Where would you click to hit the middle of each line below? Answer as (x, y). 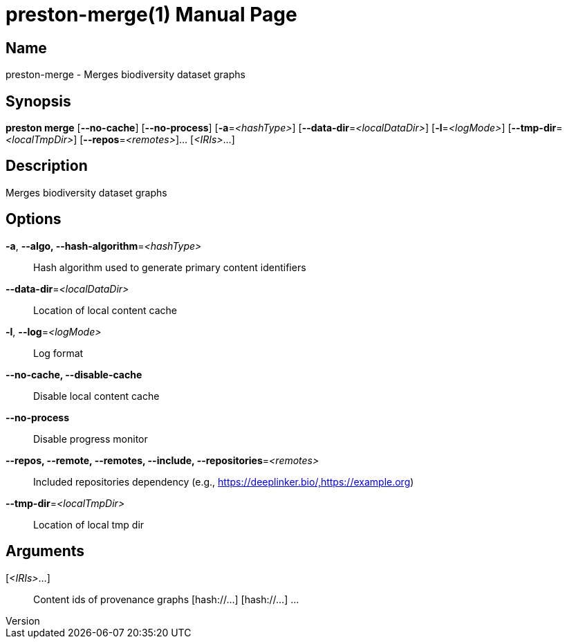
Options (34, 219)
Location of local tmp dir (89, 524)
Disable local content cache (96, 396)
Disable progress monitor (91, 439)
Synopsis (38, 101)
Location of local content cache (105, 310)
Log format (58, 353)
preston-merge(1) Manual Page (151, 15)
